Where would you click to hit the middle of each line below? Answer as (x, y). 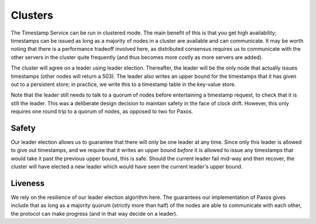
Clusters (32, 15)
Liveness (28, 183)
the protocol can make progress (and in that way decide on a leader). (94, 213)
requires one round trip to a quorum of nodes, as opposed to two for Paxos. (102, 112)
